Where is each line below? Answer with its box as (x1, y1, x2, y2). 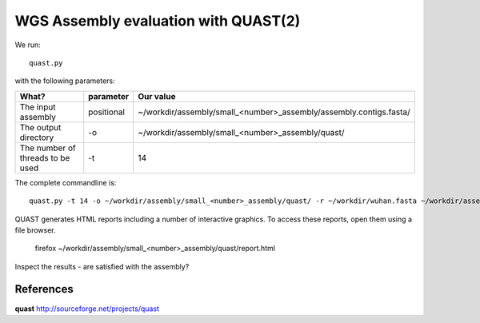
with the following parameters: (14, 76, 115, 86)
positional (88, 106, 126, 118)
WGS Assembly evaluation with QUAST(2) (14, 12, 301, 30)
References (14, 282, 74, 296)
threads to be (19, 152, 70, 163)
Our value (138, 90, 176, 102)
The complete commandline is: (14, 177, 117, 187)
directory (19, 132, 54, 143)
